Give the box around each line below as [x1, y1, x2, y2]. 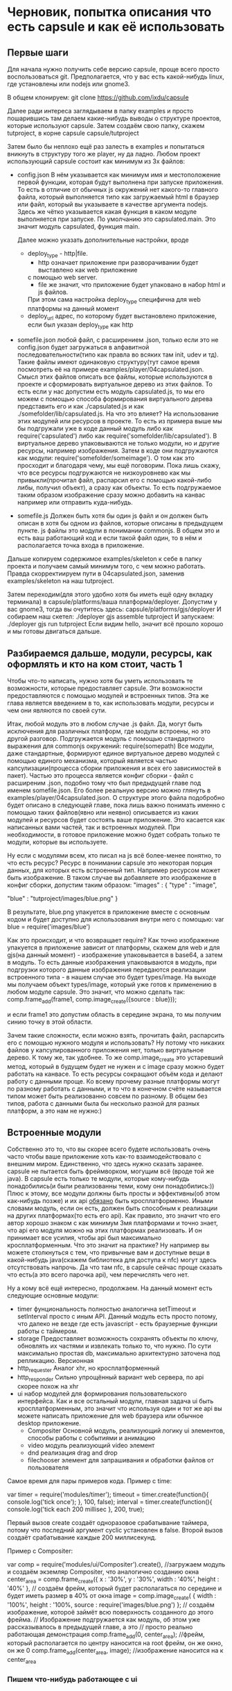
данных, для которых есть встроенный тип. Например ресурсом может [7, 866, 221, 874]
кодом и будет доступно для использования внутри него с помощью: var [7, 915, 224, 923]
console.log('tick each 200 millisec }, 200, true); [7, 1505, 145, 1513]
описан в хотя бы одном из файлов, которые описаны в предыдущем [17, 519, 223, 528]
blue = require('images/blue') [7, 922, 91, 931]
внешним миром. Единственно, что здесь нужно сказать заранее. [7, 1160, 204, 1168]
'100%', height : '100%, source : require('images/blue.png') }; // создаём [7, 1600, 215, 1609]
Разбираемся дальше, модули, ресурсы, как [7, 647, 213, 659]
